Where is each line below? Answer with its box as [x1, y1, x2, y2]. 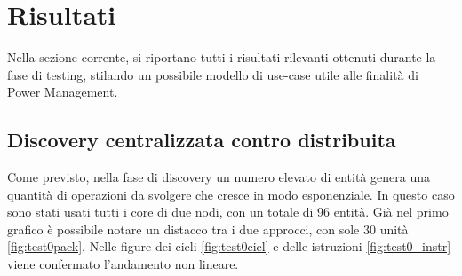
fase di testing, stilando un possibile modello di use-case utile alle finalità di [7, 65, 418, 83]
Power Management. [7, 83, 118, 101]
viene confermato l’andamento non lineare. [7, 255, 239, 273]
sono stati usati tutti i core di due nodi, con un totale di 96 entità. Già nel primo [7, 202, 449, 221]
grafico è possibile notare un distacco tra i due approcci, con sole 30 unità [7, 219, 409, 238]
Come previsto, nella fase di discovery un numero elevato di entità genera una [7, 168, 430, 186]
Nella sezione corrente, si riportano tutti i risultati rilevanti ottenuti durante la [7, 48, 436, 67]
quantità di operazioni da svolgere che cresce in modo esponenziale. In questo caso [7, 185, 455, 203]
